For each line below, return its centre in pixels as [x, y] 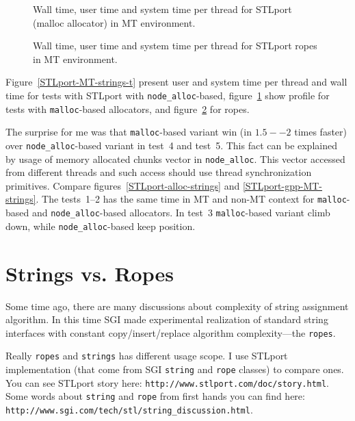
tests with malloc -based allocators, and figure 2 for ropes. [128, 109]
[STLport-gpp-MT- [282, 185]
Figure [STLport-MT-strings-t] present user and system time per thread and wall [176, 82]
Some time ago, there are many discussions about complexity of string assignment [177, 306]
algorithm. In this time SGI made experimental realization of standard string [167, 319]
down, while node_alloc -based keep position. [101, 226]
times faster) [321, 132]
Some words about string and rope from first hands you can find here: [155, 396]
